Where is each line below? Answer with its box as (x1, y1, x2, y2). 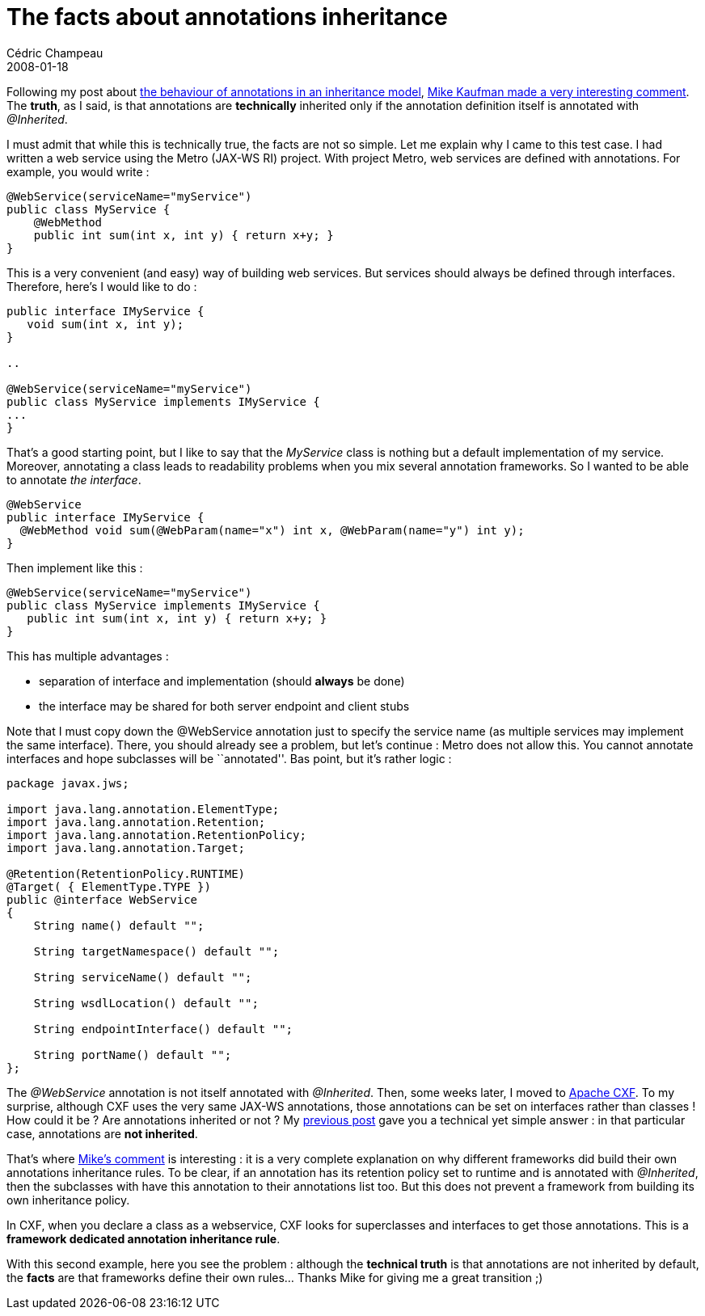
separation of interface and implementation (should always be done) (39, 673, 405, 688)
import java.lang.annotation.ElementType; (6, 802, 280, 816)
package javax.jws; (6, 776, 129, 790)
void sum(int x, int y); (27, 317, 184, 331)
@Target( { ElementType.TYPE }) (6, 879, 211, 893)
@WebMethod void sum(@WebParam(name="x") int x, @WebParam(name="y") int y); (19, 523, 525, 537)
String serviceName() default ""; (33, 970, 252, 984)
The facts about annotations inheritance (6, 3, 448, 31)
